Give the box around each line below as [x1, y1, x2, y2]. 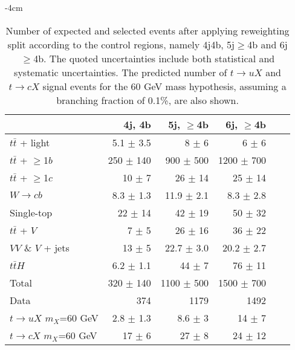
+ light [19, 135, 50, 149]
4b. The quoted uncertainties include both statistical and [33, 51, 275, 65]
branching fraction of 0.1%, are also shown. [56, 92, 239, 107]
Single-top [10, 205, 53, 219]
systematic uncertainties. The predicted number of [14, 65, 227, 79]
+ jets [44, 240, 70, 254]
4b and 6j [247, 37, 288, 51]
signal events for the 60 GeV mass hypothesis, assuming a [42, 79, 287, 93]
